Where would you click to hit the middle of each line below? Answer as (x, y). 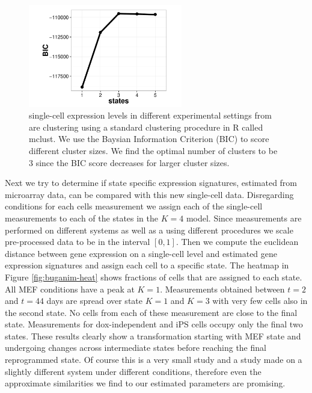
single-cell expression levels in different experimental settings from (150, 115)
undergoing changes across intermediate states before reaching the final (136, 348)
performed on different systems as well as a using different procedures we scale (149, 230)
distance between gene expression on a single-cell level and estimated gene (141, 253)
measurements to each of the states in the (82, 218)
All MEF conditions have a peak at (70, 289)
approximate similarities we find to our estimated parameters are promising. (145, 383)
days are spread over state (94, 301)
